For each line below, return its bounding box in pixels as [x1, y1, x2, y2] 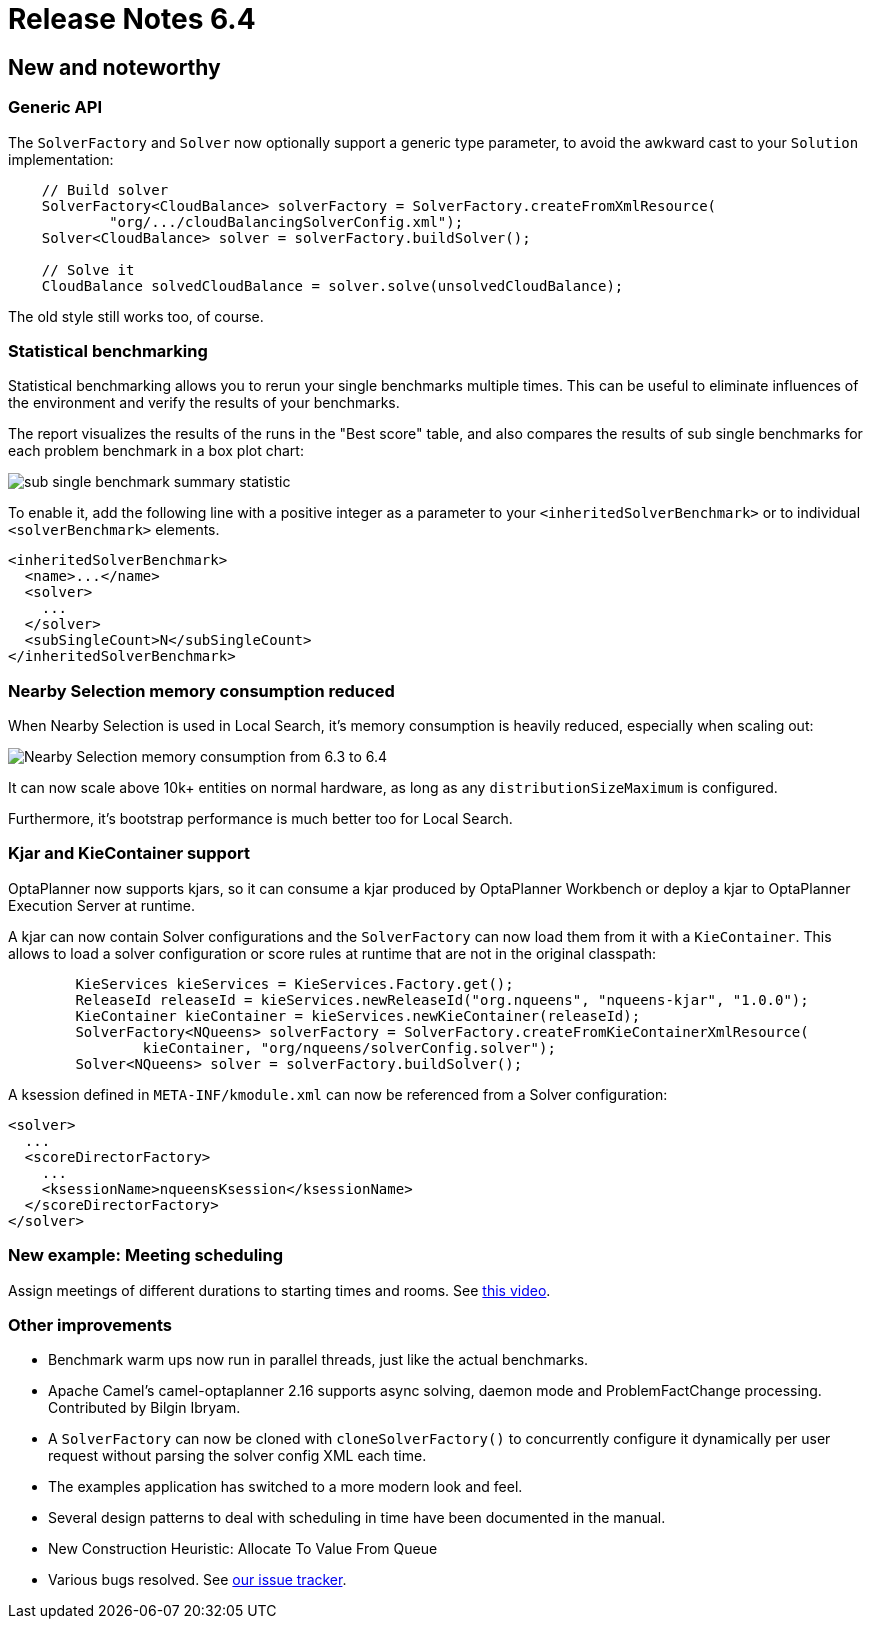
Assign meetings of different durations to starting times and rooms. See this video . [8, 1281, 551, 1299]
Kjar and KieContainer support [8, 843, 250, 864]
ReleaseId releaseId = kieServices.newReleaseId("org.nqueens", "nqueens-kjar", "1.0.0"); [75, 991, 809, 1008]
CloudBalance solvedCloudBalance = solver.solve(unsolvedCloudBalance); [41, 277, 624, 294]
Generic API [8, 97, 103, 118]
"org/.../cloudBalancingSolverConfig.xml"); [109, 213, 464, 230]
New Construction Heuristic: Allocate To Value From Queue [48, 1540, 438, 1558]
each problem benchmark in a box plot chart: [8, 442, 304, 460]
